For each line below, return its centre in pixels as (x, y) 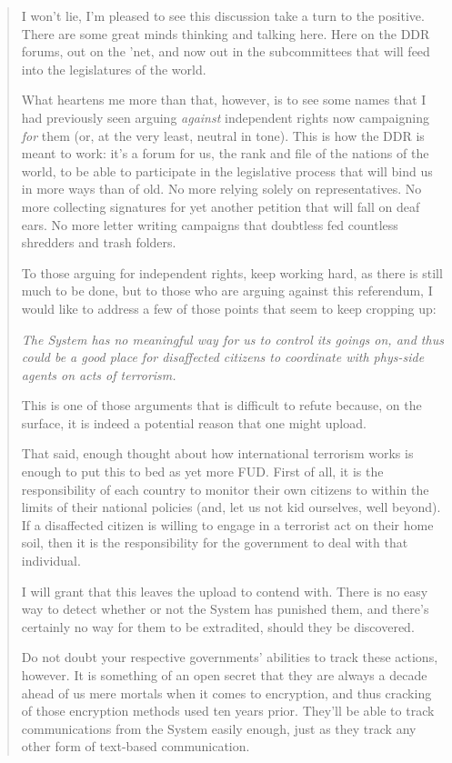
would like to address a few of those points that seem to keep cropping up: (229, 308)
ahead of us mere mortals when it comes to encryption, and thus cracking (226, 693)
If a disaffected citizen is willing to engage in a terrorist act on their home (227, 524)
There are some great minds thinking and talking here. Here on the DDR (226, 33)
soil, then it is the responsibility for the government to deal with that (215, 542)
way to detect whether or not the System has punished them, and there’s (225, 609)
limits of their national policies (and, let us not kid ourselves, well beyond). (231, 507)
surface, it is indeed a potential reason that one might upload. (194, 422)
